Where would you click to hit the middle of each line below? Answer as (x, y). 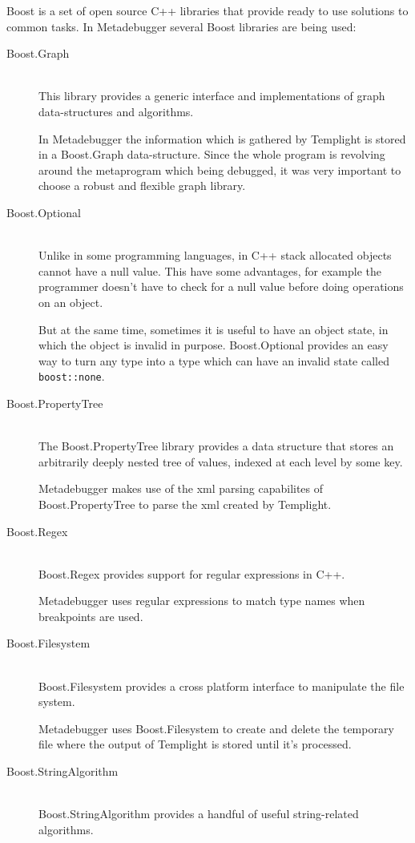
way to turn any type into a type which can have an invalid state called (214, 360)
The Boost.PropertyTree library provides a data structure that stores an (216, 446)
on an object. (71, 302)
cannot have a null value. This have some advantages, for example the (210, 270)
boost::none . (72, 376)
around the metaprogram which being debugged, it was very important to (220, 169)
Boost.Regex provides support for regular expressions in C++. (192, 573)
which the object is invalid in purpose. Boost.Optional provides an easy (214, 345)
